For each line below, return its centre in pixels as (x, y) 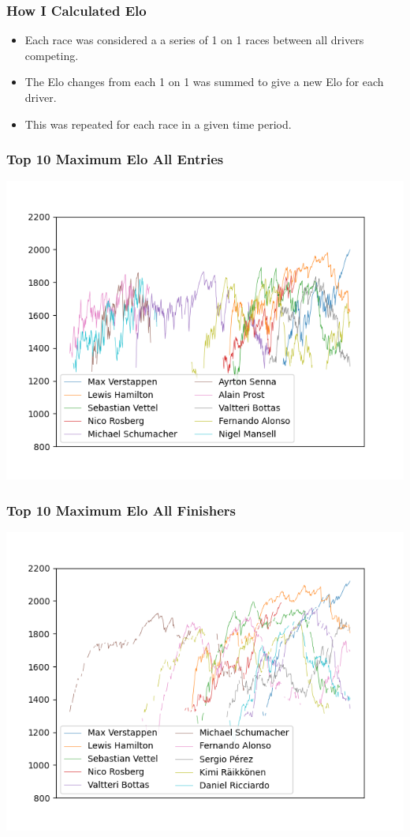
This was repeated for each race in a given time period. (158, 124)
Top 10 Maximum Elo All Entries (115, 159)
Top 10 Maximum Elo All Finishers (121, 510)
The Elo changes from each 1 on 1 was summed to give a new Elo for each (204, 82)
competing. (52, 55)
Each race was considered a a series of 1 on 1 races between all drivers (194, 40)
